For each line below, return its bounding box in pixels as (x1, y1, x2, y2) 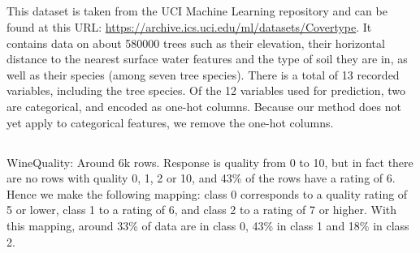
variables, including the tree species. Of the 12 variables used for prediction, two (6, 82, 405, 99)
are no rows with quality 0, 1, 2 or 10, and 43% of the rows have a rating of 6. (6, 169, 396, 187)
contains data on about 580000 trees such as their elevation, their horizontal (6, 34, 385, 51)
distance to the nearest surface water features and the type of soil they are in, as (6, 50, 408, 67)
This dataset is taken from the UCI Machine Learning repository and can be (6, 2, 388, 19)
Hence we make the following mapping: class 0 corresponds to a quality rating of (6, 185, 408, 202)
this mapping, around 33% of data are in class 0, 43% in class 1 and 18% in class (6, 217, 409, 234)
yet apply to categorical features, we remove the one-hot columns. (6, 114, 334, 131)
